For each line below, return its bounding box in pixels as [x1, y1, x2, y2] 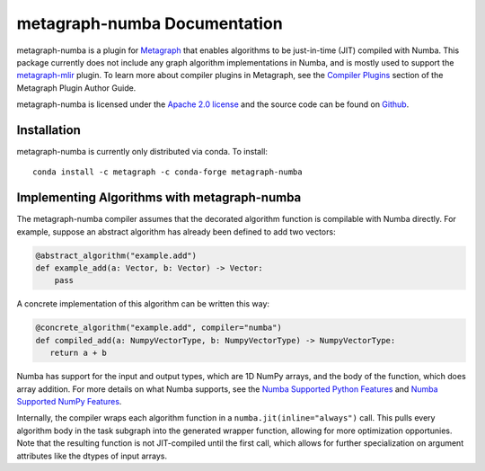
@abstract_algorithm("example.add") [35, 250, 198, 261]
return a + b [49, 348, 108, 359]
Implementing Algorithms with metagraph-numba [16, 190, 302, 206]
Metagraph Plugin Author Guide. [16, 82, 137, 93]
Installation [16, 122, 81, 138]
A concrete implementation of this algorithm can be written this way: [16, 298, 269, 309]
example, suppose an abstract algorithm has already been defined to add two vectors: [16, 226, 336, 237]
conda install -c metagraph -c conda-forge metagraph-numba [32, 167, 303, 177]
